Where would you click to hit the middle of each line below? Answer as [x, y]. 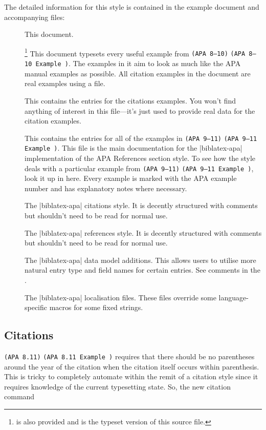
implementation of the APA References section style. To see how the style [140, 158]
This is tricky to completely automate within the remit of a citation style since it [131, 376]
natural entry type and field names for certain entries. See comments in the [142, 270]
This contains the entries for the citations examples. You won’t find [130, 100]
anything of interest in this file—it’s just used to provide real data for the [140, 110]
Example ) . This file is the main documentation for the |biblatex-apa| [134, 148]
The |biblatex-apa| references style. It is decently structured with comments [143, 232]
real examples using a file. [65, 83]
